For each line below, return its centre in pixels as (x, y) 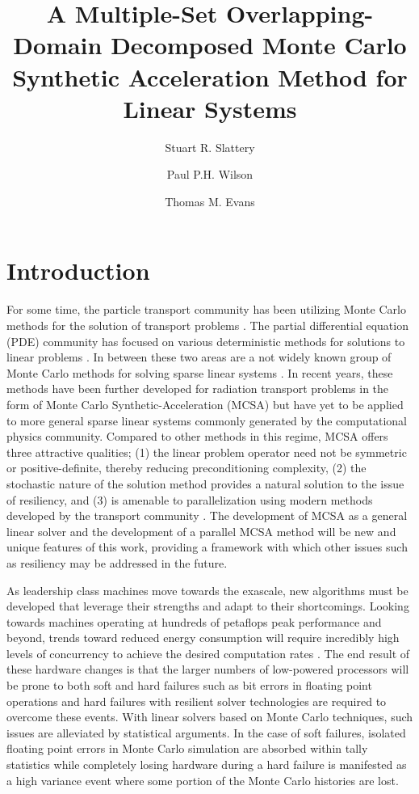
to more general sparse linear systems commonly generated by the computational (207, 420)
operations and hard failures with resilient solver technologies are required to (197, 701)
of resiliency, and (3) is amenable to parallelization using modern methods (190, 499)
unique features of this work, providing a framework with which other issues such (207, 547)
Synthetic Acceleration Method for (210, 76)
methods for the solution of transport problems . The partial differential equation (207, 325)
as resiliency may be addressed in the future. (117, 562)
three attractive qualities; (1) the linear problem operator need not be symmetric (207, 452)
